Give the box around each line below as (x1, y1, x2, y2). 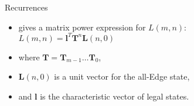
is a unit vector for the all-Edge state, (54, 70, 190, 83)
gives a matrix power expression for (18, 20, 146, 33)
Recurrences (5, 1, 48, 13)
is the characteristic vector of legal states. (40, 90, 189, 102)
